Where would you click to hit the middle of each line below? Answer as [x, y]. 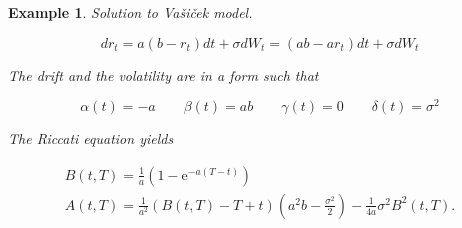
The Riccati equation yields [91, 138]
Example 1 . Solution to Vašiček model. [130, 12]
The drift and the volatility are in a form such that [163, 74]
